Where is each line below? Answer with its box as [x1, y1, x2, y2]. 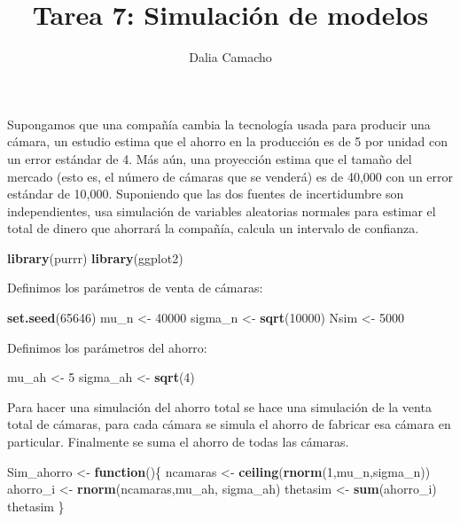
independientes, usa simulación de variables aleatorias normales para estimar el [7, 201, 436, 220]
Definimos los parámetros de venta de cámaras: [7, 278, 263, 297]
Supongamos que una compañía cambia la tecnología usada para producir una [7, 114, 431, 133]
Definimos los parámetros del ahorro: [7, 338, 207, 356]
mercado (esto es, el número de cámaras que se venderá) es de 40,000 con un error [7, 167, 454, 185]
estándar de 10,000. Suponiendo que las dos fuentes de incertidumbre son [7, 184, 404, 203]
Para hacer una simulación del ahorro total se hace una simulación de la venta [7, 397, 432, 416]
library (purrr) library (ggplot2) [7, 248, 183, 267]
